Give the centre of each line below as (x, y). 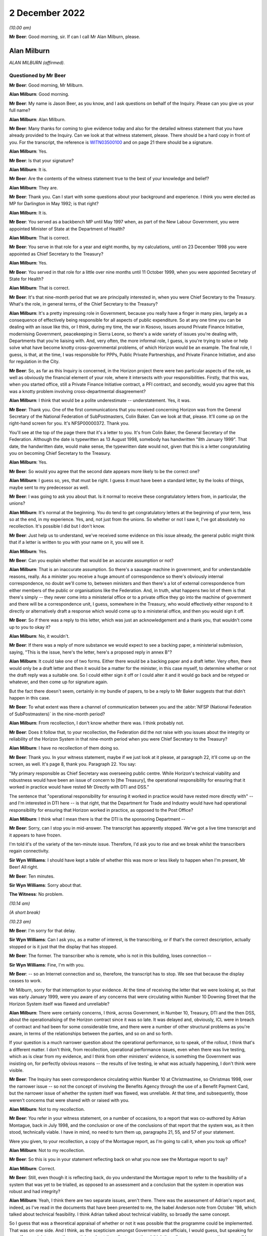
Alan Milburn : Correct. (32, 1168)
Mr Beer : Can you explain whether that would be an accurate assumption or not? (91, 561)
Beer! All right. (24, 867)
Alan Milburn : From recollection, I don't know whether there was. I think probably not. (97, 723)
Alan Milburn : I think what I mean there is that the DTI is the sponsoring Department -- (97, 819)
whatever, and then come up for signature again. (59, 682)
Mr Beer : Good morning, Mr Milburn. (46, 85)
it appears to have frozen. (35, 835)
